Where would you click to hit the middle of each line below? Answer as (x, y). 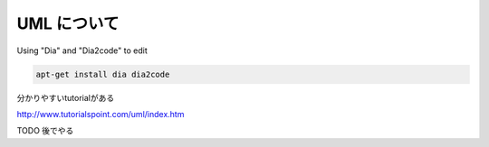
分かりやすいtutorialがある (66, 97)
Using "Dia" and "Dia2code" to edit (82, 51)
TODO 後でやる (45, 131)
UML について (68, 23)
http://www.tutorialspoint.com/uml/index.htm (101, 114)
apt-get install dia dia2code (103, 74)
